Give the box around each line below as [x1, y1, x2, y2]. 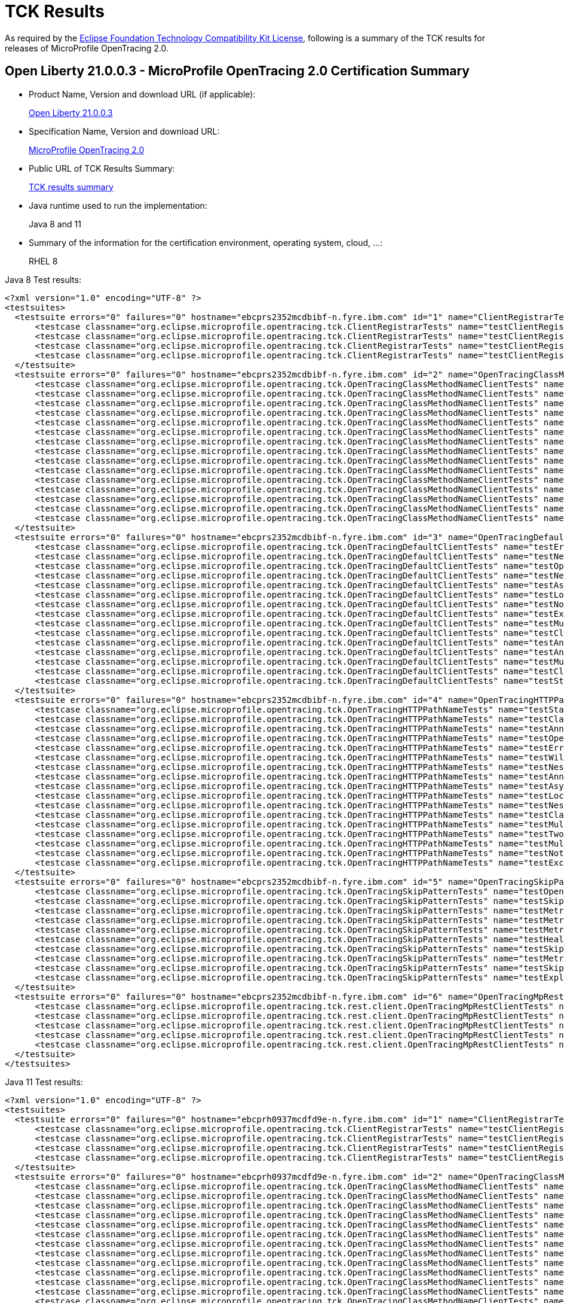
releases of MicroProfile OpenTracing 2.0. [5, 42, 169, 53]
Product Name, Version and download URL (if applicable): [29, 89, 256, 99]
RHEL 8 [29, 255, 58, 266]
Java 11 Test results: [5, 1076, 83, 1087]
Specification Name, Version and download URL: [29, 126, 220, 136]
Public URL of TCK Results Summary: [29, 163, 175, 173]
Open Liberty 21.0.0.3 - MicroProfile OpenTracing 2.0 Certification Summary [5, 63, 470, 79]
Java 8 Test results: [5, 274, 82, 285]
